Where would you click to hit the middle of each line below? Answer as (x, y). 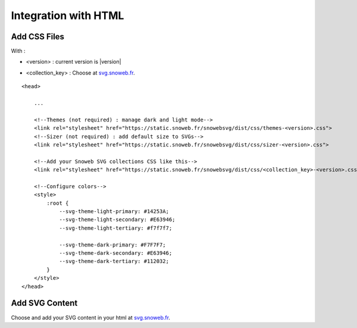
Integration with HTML (68, 15)
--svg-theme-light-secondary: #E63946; (117, 220)
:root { (58, 203)
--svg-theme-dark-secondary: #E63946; (116, 253)
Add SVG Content (44, 303)
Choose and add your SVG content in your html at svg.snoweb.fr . (91, 317)
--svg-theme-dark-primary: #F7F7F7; (112, 245)
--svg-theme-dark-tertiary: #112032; (114, 261)
